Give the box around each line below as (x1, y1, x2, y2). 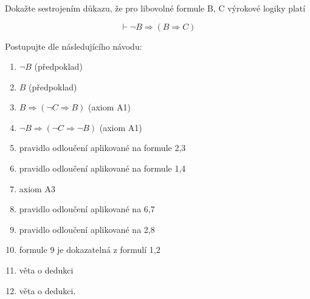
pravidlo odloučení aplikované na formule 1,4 (19, 162, 186, 175)
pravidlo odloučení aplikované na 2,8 (19, 223, 155, 235)
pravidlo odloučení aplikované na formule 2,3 (19, 141, 186, 154)
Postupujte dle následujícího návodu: (5, 39, 142, 52)
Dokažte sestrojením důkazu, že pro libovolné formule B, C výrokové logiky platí (5, 1, 306, 14)
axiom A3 (19, 182, 55, 195)
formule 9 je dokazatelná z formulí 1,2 (19, 243, 160, 256)
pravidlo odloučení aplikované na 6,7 (19, 203, 155, 215)
